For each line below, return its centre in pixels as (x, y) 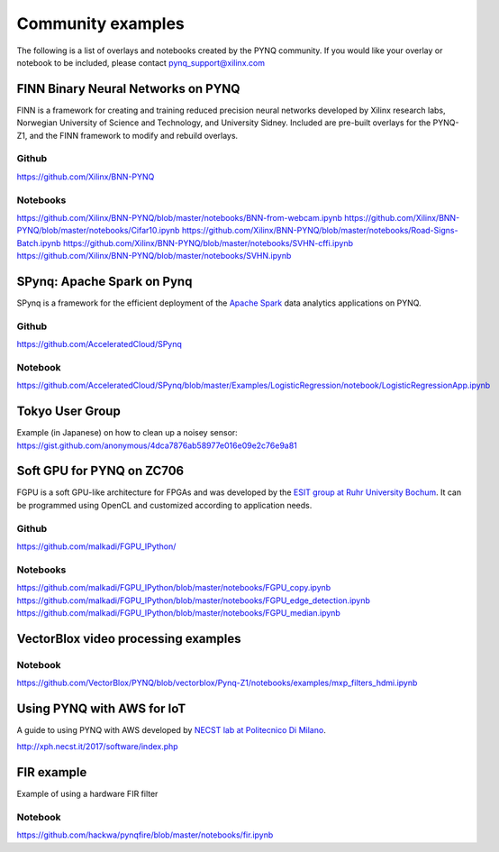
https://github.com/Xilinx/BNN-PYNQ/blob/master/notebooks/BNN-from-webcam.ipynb (179, 217)
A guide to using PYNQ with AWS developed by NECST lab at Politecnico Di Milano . (171, 729)
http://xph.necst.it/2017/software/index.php (98, 747)
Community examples (100, 23)
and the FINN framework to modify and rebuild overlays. (134, 135)
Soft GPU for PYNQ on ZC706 (100, 471)
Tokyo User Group (68, 412)
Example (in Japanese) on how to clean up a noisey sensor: (127, 433)
